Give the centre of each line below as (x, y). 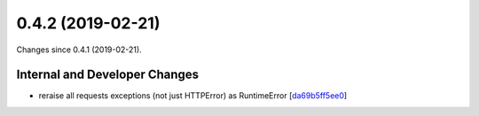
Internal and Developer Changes (108, 75)
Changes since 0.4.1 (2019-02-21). (79, 50)
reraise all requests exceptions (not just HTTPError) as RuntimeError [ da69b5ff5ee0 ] (193, 96)
